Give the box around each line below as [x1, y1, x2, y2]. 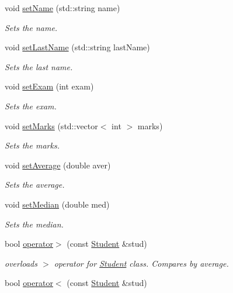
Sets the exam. [5, 99, 57, 112]
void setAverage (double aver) [5, 158, 111, 171]
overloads [5, 257, 37, 269]
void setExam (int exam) [5, 80, 94, 92]
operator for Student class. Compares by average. [54, 257, 229, 269]
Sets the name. [5, 21, 58, 33]
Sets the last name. [5, 60, 73, 73]
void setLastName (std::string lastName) [5, 41, 150, 53]
